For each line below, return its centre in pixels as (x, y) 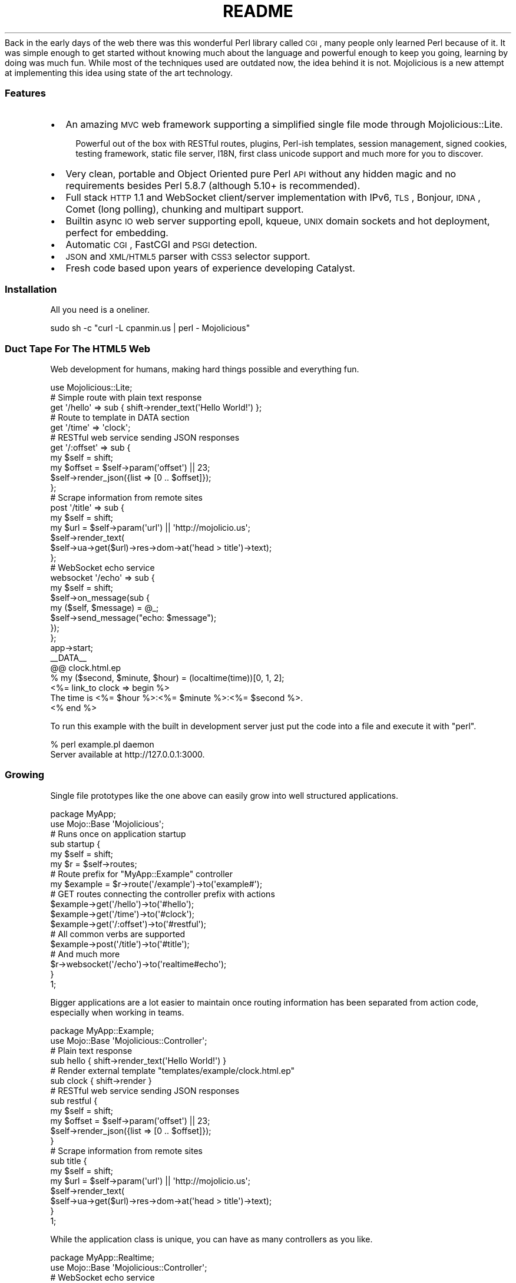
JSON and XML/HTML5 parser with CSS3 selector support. (188, 256)
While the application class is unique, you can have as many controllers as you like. (211, 1239)
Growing (25, 775)
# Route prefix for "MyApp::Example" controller (141, 874)
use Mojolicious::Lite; (91, 387)
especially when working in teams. (117, 1012)
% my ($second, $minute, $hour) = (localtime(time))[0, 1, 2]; (167, 678)
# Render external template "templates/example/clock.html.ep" (173, 1070)
